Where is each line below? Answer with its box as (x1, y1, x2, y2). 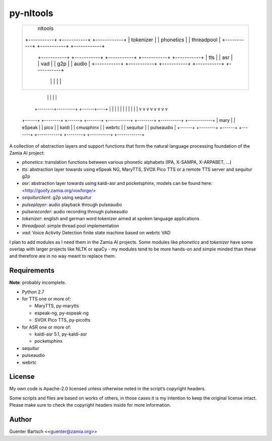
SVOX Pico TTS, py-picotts (34, 317, 91, 323)
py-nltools (9, 8, 54, 19)
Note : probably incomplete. (9, 280, 66, 286)
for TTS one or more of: (22, 296, 72, 302)
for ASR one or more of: (22, 324, 72, 330)
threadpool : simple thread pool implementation (22, 222, 119, 229)
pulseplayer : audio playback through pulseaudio (22, 202, 122, 208)
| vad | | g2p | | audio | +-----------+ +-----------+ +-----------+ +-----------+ (37, 60, 225, 67)
